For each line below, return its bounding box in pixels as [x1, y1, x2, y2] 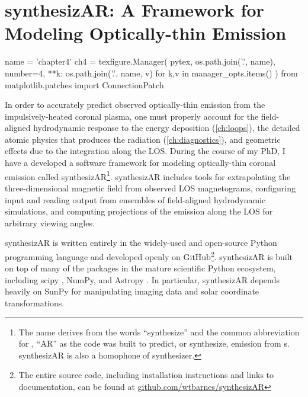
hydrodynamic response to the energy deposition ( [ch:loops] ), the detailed [33, 121, 300, 134]
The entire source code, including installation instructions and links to [18, 369, 274, 381]
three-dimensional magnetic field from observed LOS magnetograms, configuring [5, 181, 296, 194]
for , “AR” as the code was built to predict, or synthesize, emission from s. [18, 337, 290, 350]
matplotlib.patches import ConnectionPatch [5, 78, 164, 91]
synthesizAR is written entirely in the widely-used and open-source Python [5, 236, 277, 249]
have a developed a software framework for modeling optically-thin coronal [5, 156, 276, 169]
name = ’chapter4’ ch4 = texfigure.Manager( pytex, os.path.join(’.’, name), [5, 55, 275, 68]
